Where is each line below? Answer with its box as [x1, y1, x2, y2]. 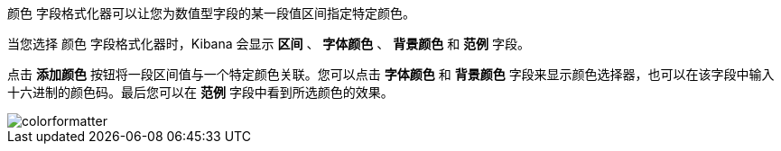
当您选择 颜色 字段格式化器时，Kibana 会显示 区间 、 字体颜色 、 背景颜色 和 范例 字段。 [7, 36, 531, 51]
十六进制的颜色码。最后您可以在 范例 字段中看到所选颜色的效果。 [7, 84, 394, 100]
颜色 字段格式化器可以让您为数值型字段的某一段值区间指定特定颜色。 [7, 5, 415, 21]
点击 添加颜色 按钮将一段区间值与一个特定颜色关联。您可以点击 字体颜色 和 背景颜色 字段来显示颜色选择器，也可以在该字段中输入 [7, 67, 775, 82]
